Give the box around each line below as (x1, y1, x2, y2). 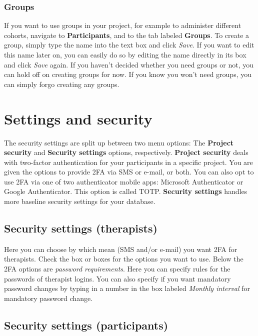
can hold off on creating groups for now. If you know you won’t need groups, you (4, 69, 251, 79)
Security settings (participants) (4, 317, 168, 332)
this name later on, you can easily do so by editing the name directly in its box (4, 49, 246, 59)
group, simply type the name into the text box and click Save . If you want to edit (4, 39, 254, 50)
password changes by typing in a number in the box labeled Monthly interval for (4, 283, 250, 293)
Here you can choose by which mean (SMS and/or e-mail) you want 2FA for (4, 243, 237, 254)
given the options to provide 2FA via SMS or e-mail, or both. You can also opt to (4, 166, 254, 177)
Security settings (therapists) (4, 220, 157, 236)
